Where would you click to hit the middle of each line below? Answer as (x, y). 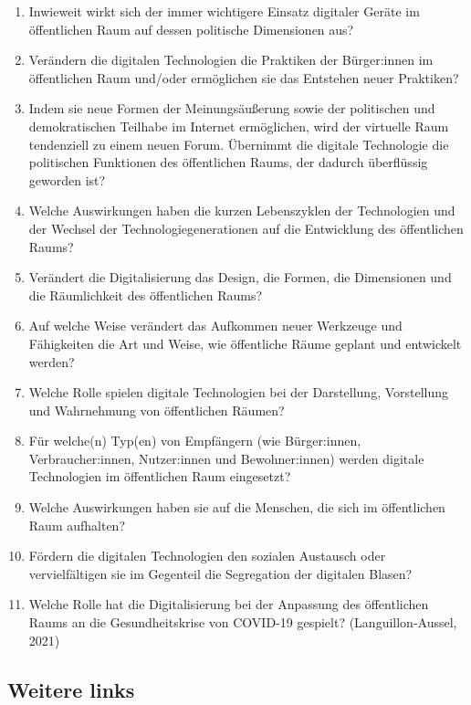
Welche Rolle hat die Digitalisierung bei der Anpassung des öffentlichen (229, 604)
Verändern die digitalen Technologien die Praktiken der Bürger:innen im (231, 60)
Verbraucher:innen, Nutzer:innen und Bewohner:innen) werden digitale (226, 458)
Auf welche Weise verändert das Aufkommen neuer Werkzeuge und (215, 326)
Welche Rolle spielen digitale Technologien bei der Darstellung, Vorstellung (239, 392)
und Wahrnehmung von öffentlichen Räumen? (157, 410)
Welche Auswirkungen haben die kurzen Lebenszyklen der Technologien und (242, 210)
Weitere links (71, 689)
